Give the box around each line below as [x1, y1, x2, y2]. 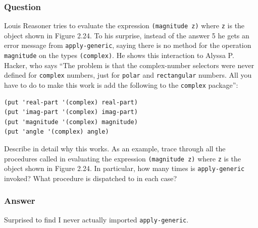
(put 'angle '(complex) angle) [4, 128, 109, 136]
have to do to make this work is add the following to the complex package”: [4, 80, 238, 90]
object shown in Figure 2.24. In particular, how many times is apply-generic [4, 163, 245, 174]
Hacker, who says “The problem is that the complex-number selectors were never [4, 60, 254, 70]
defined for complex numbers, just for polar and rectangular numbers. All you [4, 70, 252, 80]
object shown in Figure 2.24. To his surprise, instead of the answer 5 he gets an [4, 30, 249, 40]
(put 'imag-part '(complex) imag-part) [4, 108, 138, 116]
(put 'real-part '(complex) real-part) [4, 98, 138, 106]
